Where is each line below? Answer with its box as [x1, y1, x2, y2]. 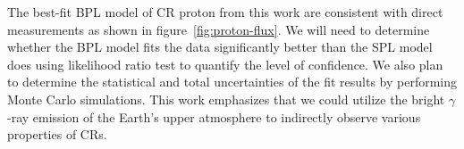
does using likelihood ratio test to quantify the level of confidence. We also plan [7, 54, 443, 73]
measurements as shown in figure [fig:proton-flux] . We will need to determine [7, 20, 430, 38]
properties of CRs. [7, 125, 107, 144]
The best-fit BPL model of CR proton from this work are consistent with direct [7, 3, 443, 21]
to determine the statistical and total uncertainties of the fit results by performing [7, 72, 458, 91]
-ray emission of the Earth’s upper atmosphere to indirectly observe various [7, 107, 421, 126]
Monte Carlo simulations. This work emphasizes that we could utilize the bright [7, 89, 445, 108]
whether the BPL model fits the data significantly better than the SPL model [7, 37, 433, 56]
